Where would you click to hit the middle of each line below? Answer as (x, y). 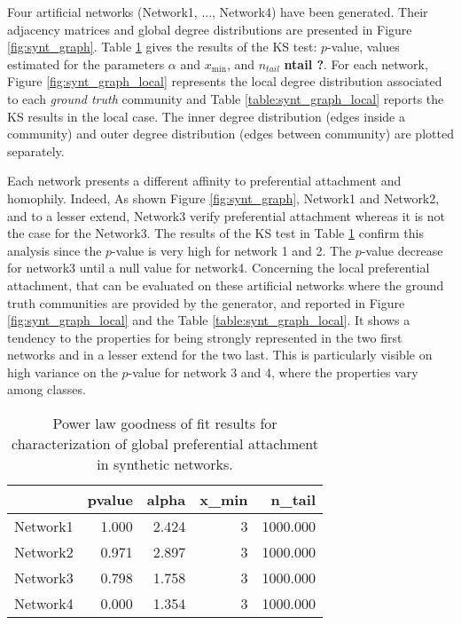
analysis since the (55, 250)
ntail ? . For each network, (356, 63)
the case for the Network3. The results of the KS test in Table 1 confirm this (215, 233)
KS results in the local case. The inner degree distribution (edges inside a (206, 116)
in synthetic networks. (165, 464)
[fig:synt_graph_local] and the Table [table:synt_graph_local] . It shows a (209, 320)
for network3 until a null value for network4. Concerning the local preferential (219, 268)
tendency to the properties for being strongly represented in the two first (205, 337)
